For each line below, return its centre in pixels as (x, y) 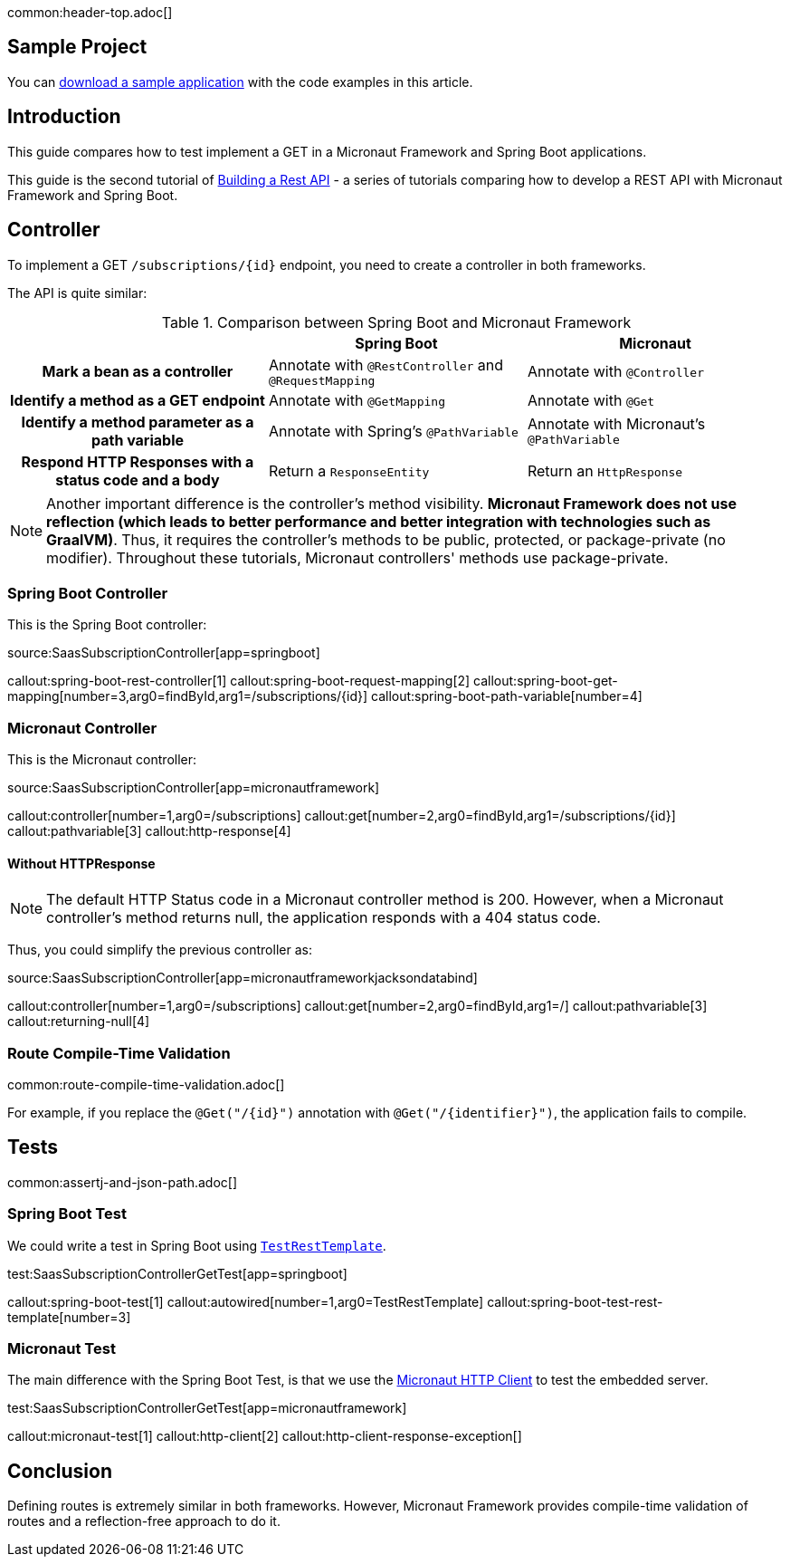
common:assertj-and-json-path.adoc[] (122, 1182)
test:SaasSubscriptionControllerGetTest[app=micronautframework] (207, 1408)
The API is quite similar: (77, 293)
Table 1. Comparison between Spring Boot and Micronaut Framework (396, 322)
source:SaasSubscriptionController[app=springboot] (164, 653)
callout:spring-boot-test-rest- (575, 1301)
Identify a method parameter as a (138, 422)
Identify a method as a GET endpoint (138, 400)
